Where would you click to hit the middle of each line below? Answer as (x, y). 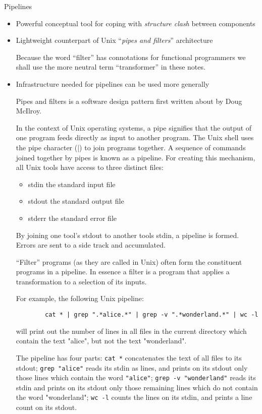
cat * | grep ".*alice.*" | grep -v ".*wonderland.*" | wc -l (152, 315)
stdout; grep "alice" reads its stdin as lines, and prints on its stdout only (132, 367)
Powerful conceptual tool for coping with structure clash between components (136, 23)
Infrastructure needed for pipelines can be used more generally (113, 83)
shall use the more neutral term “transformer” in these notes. (111, 67)
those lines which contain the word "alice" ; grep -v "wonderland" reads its (136, 377)
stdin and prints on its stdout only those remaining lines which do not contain (137, 387)
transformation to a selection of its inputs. (81, 281)
